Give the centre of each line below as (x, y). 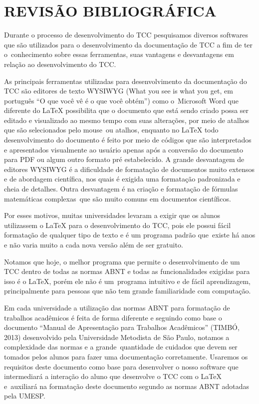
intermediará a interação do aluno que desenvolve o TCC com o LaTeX (113, 376)
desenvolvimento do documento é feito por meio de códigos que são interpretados (128, 140)
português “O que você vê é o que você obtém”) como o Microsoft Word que (121, 100)
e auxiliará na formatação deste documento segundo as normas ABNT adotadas (127, 386)
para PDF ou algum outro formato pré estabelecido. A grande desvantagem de (124, 159)
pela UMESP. (25, 396)
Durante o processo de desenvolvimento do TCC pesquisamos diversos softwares (126, 35)
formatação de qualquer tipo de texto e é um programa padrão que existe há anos (130, 235)
